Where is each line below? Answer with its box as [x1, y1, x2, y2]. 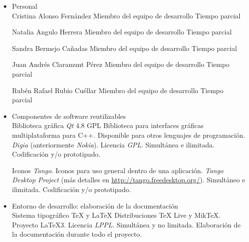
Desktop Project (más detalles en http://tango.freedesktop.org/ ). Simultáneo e [12, 175, 245, 185]
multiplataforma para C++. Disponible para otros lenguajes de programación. [12, 129, 245, 140]
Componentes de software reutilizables [12, 111, 126, 121]
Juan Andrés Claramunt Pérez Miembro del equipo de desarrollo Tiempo [12, 59, 230, 69]
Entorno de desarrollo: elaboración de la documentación [12, 200, 178, 210]
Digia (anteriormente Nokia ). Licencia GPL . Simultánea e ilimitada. [12, 139, 214, 149]
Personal [12, 1, 37, 11]
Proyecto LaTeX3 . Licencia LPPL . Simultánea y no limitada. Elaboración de [12, 219, 241, 229]
